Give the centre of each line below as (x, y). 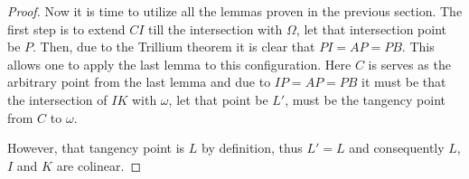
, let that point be (218, 99)
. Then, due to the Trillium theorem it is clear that (174, 47)
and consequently (397, 148)
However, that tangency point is (96, 148)
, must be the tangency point (366, 99)
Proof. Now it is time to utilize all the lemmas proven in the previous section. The (235, 11)
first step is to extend (66, 28)
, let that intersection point (371, 28)
